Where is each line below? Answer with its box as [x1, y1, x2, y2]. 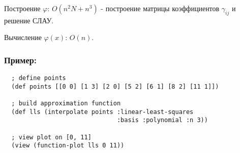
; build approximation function [11, 100, 121, 107]
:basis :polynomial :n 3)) [116, 117, 208, 124]
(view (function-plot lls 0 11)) [11, 142, 125, 149]
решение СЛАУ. [4, 15, 54, 25]
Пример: [4, 53, 37, 66]
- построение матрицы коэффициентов [101, 3, 220, 13]
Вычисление [4, 32, 42, 43]
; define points [11, 74, 66, 82]
